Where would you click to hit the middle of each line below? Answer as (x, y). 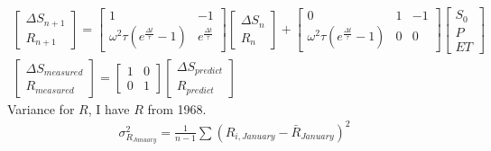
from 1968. (177, 108)
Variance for (41, 108)
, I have (109, 108)
